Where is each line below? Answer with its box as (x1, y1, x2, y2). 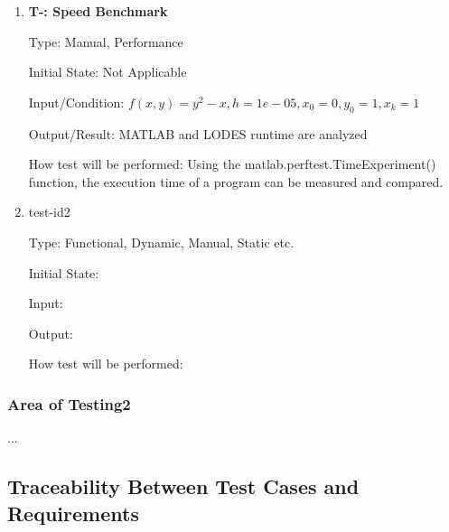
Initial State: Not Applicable (28, 62, 187, 81)
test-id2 (28, 202, 70, 221)
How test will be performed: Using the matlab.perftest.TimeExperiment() (28, 154, 436, 173)
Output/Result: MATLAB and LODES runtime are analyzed (28, 124, 368, 143)
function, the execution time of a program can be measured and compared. (28, 172, 444, 191)
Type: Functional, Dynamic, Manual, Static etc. (28, 232, 295, 251)
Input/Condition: (28, 92, 125, 111)
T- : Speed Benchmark (28, 2, 168, 20)
